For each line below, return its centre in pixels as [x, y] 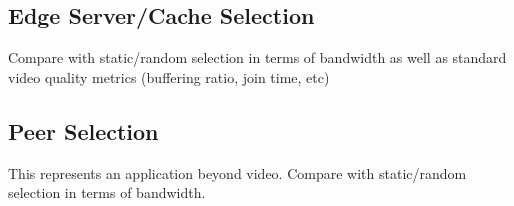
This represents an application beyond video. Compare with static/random [237, 172]
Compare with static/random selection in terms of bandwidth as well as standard [257, 57]
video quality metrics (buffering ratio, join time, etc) [169, 76]
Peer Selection [83, 130]
